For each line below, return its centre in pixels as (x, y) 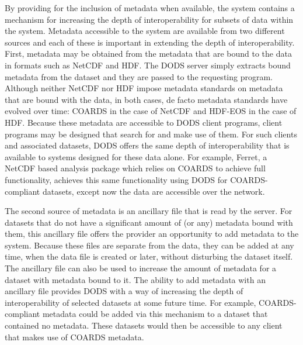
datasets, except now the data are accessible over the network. (154, 191)
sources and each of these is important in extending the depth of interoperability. (150, 42)
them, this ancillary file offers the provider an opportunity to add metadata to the (152, 234)
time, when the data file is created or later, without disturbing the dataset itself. (149, 256)
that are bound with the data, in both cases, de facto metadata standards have (146, 99)
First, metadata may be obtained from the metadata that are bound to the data (148, 54)
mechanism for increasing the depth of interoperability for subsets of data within (149, 19)
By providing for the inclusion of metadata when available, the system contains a (150, 8)
